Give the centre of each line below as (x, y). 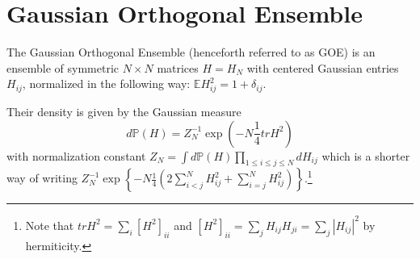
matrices (178, 67)
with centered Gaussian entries (323, 67)
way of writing (42, 178)
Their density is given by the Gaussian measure (124, 112)
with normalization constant (76, 155)
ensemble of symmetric (63, 67)
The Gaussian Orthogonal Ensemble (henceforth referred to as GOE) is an (191, 52)
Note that (50, 225)
